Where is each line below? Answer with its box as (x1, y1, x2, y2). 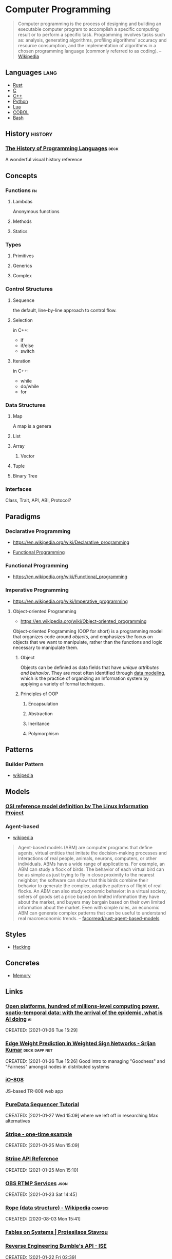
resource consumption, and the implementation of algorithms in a (17, 42, 157, 48)
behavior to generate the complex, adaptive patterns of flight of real (17, 882, 162, 889)
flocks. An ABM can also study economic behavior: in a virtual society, (17, 888, 167, 894)
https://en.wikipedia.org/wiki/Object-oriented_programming (20, 618, 147, 624)
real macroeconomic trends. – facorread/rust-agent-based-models (17, 915, 160, 921)
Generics (12, 263, 32, 269)
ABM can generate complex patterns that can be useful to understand (17, 910, 166, 916)
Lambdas (12, 199, 33, 205)
